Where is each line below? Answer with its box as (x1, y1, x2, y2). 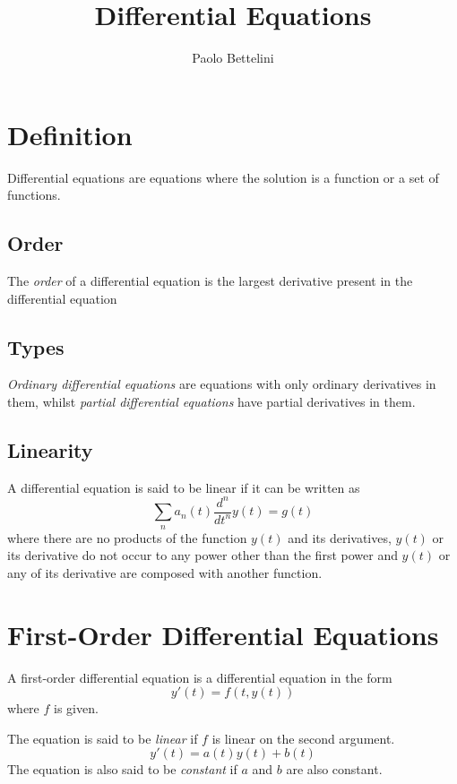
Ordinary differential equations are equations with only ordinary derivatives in (7, 375, 436, 393)
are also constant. (286, 760, 383, 779)
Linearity (7, 436, 93, 464)
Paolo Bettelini (192, 48, 274, 67)
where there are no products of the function (7, 528, 247, 547)
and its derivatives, (288, 528, 392, 547)
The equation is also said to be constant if (7, 760, 237, 779)
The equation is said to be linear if (7, 728, 198, 747)
